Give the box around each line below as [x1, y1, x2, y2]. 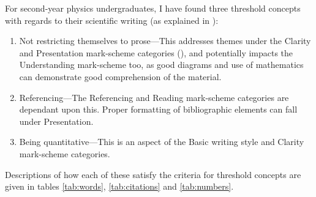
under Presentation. [19, 114, 94, 127]
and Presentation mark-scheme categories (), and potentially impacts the [19, 46, 293, 59]
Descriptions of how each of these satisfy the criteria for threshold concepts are [5, 168, 301, 180]
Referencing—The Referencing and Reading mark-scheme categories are [19, 91, 289, 103]
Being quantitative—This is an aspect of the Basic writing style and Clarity [19, 135, 304, 148]
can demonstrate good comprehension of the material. [19, 70, 222, 83]
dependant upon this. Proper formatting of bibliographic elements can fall [19, 103, 298, 116]
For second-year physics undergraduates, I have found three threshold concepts [5, 2, 301, 14]
